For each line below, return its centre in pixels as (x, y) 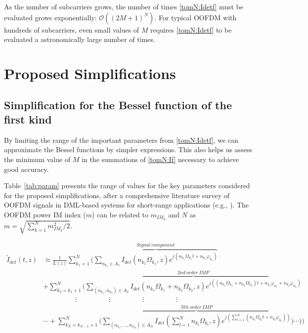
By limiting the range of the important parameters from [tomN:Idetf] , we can (121, 140)
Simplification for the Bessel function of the (118, 104)
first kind (28, 119)
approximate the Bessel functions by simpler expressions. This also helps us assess (128, 149)
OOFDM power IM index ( (45, 214)
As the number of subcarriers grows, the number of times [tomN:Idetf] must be (124, 6)
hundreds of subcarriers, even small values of (72, 29)
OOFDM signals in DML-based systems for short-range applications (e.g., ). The (127, 205)
